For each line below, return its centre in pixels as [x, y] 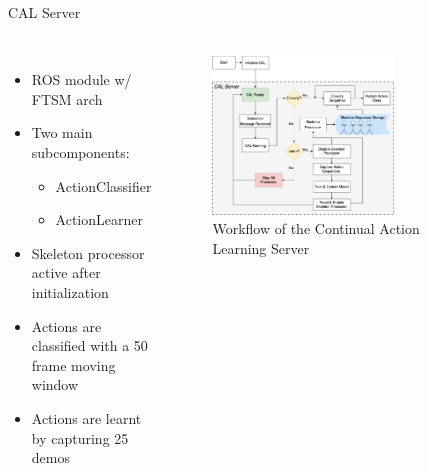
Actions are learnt [86, 417]
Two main [62, 132]
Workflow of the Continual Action [316, 228]
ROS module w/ [81, 79]
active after [66, 272]
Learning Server [261, 248]
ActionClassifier [103, 185]
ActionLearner [99, 219]
